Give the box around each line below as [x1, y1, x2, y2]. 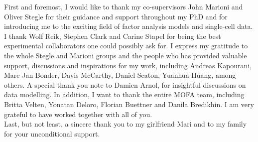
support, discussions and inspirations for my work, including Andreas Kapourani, [4, 60, 252, 70]
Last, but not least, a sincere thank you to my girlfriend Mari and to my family [4, 119, 247, 129]
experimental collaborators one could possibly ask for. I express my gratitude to [4, 40, 248, 51]
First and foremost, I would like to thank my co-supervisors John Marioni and [4, 1, 243, 11]
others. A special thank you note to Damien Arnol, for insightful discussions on [4, 79, 246, 90]
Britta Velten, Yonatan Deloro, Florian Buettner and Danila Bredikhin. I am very [4, 99, 254, 109]
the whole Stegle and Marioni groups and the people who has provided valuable [4, 50, 247, 60]
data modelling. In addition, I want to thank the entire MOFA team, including [4, 89, 245, 100]
